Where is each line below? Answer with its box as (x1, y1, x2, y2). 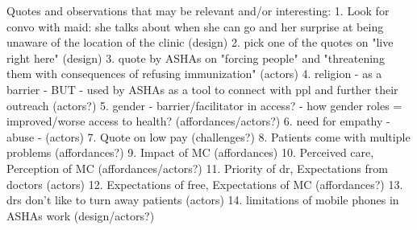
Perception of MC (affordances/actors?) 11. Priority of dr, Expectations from (6, 159, 388, 176)
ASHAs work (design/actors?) (6, 207, 155, 224)
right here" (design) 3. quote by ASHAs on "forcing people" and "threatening (6, 49, 385, 66)
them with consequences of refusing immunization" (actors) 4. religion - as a (6, 65, 382, 82)
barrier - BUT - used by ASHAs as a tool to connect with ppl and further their (6, 80, 398, 97)
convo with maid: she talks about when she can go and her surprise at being (6, 18, 384, 35)
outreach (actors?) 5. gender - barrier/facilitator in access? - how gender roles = (6, 97, 402, 113)
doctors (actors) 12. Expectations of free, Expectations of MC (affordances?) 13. (6, 175, 403, 192)
